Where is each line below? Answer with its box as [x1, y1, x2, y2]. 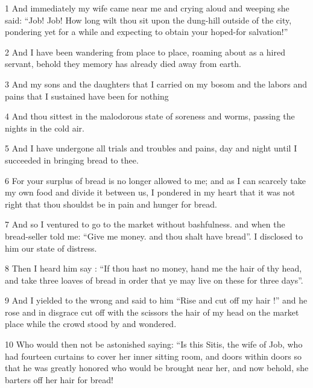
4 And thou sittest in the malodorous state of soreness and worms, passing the [5, 110, 295, 122]
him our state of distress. [5, 241, 97, 254]
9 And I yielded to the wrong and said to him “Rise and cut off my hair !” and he [5, 294, 308, 307]
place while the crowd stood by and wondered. [5, 317, 177, 330]
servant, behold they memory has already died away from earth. [5, 57, 241, 70]
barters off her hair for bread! [5, 373, 113, 386]
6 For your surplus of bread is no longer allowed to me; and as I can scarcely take [5, 174, 306, 186]
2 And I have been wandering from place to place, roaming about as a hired [5, 45, 285, 58]
